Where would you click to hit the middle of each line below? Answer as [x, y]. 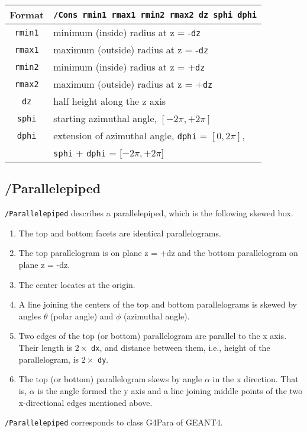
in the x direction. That [256, 379]
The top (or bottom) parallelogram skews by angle [110, 379]
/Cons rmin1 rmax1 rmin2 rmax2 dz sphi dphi [155, 15]
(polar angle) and [82, 316]
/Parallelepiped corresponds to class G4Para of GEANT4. [114, 422]
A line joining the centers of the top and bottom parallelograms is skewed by [158, 304]
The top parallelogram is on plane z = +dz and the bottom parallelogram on [158, 253]
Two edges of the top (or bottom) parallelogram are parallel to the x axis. [153, 336]
